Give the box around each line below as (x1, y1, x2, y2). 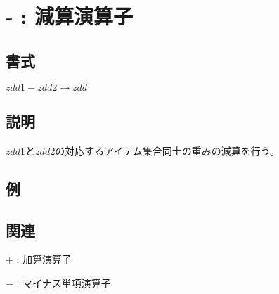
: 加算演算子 (16, 252, 72, 267)
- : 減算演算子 (6, 1, 134, 30)
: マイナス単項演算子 (16, 275, 111, 290)
